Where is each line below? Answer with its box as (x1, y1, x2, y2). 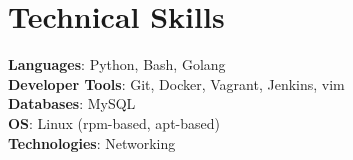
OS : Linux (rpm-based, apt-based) (8, 112, 221, 133)
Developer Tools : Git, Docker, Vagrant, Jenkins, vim (8, 73, 345, 94)
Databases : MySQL (8, 93, 136, 114)
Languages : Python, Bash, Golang (8, 54, 226, 75)
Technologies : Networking (8, 132, 176, 153)
